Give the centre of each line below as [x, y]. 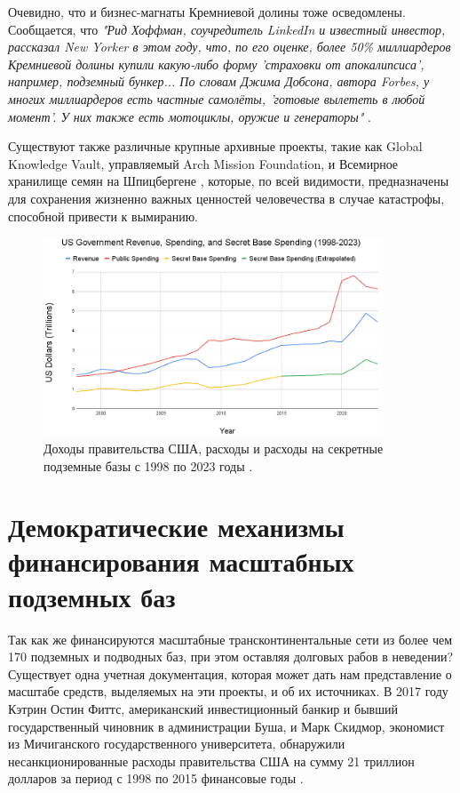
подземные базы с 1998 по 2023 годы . [148, 465]
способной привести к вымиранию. [103, 216]
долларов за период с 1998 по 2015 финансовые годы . [156, 778]
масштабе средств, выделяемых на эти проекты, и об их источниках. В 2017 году [228, 691]
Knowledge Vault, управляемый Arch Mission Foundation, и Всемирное [203, 163]
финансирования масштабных [181, 561]
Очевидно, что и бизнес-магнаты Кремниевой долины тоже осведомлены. [207, 12]
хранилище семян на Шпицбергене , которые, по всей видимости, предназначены [229, 181]
